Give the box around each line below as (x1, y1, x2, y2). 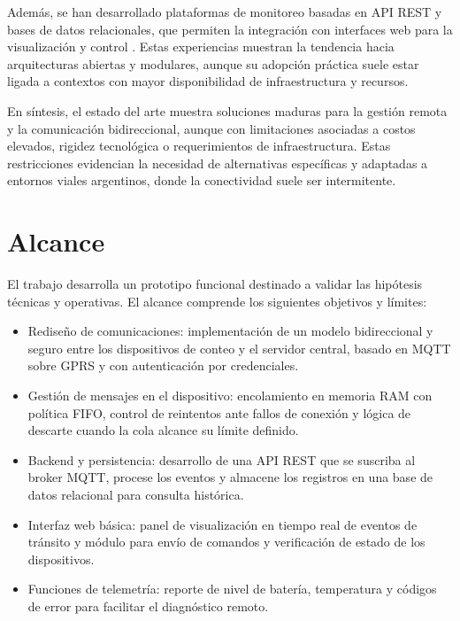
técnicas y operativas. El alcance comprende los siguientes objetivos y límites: (7, 291, 427, 310)
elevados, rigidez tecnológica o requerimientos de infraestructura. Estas (7, 136, 391, 155)
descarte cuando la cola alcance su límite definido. (27, 421, 299, 439)
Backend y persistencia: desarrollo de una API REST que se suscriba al (27, 450, 416, 469)
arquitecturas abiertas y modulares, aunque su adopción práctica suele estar (7, 54, 419, 73)
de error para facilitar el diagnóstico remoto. (27, 596, 269, 615)
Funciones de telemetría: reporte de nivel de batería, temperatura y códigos (27, 579, 437, 598)
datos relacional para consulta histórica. (27, 485, 244, 503)
